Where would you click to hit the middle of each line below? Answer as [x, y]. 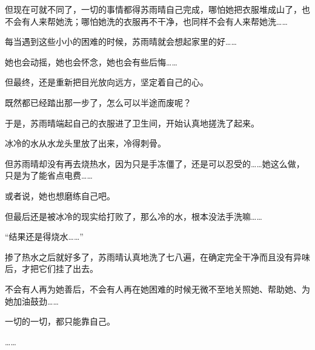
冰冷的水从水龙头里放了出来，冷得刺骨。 [85, 143]
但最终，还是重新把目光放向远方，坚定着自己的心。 [107, 82]
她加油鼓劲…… [32, 301]
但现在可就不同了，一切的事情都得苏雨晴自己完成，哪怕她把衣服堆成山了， [153, 9]
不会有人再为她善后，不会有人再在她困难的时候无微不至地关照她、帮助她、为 [157, 289]
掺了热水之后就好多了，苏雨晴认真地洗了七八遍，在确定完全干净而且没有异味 [157, 256]
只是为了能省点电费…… [49, 175]
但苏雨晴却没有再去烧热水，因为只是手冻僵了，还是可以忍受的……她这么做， [155, 163]
